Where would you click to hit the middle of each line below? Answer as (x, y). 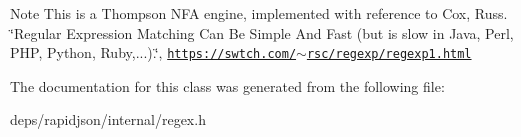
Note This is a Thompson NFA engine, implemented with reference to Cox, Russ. (259, 13)
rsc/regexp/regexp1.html (389, 54)
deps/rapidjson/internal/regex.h (108, 119)
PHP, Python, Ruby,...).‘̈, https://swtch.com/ (153, 52)
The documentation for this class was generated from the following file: (227, 85)
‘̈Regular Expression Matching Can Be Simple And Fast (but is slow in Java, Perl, (262, 32)
